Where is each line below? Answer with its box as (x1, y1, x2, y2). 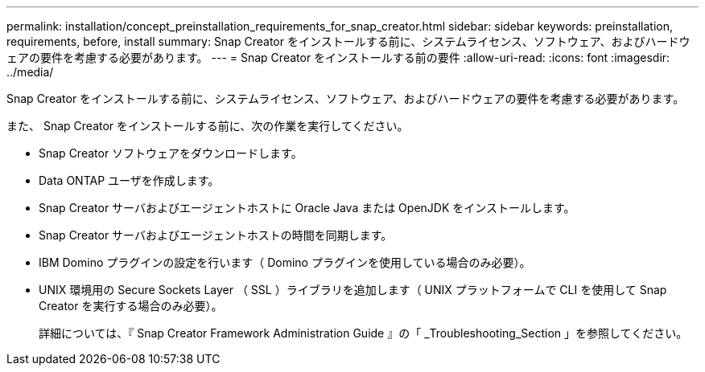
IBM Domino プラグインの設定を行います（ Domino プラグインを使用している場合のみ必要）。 (39, 255, 531, 269)
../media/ (6, 65, 54, 79)
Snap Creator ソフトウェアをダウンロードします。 (39, 146, 303, 160)
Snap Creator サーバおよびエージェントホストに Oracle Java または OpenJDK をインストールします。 (39, 201, 575, 215)
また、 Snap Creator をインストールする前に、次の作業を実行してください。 (6, 119, 409, 133)
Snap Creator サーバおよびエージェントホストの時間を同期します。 (39, 228, 393, 242)
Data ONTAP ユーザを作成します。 (39, 174, 220, 187)
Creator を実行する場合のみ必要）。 (39, 299, 223, 313)
